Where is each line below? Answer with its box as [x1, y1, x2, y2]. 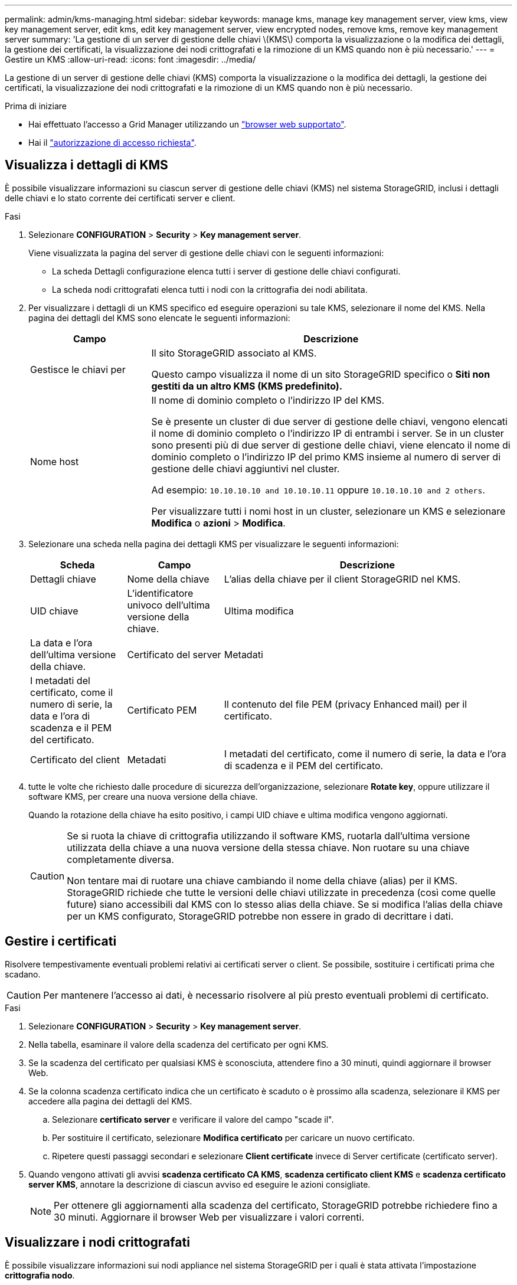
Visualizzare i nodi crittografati [5, 1235, 190, 1250]
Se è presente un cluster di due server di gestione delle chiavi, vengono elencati [151, 415, 508, 427]
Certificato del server [127, 648, 221, 661]
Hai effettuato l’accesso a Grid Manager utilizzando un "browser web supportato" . [28, 119, 346, 129]
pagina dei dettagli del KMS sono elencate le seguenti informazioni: [28, 312, 290, 323]
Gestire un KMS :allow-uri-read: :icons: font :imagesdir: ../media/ [5, 54, 256, 64]
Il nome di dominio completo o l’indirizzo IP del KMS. [151, 394, 385, 406]
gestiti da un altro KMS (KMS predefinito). [151, 380, 343, 392]
